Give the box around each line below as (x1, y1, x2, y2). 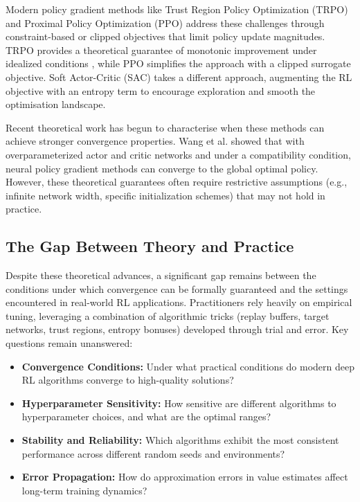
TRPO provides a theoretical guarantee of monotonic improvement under (6, 42, 317, 57)
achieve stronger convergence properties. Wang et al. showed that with (6, 134, 305, 148)
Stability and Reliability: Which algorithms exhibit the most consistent (21, 433, 339, 447)
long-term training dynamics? (21, 483, 147, 497)
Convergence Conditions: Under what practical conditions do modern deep (21, 359, 355, 373)
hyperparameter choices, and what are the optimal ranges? (21, 409, 271, 424)
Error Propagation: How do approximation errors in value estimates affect (21, 469, 348, 484)
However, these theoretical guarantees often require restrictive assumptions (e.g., (6, 174, 348, 189)
